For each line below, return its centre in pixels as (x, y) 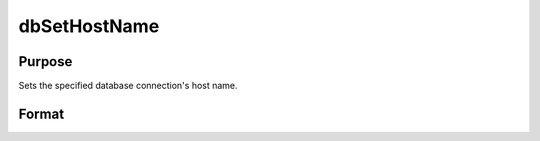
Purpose (45, 61)
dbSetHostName (89, 26)
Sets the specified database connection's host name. (128, 86)
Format (41, 113)
